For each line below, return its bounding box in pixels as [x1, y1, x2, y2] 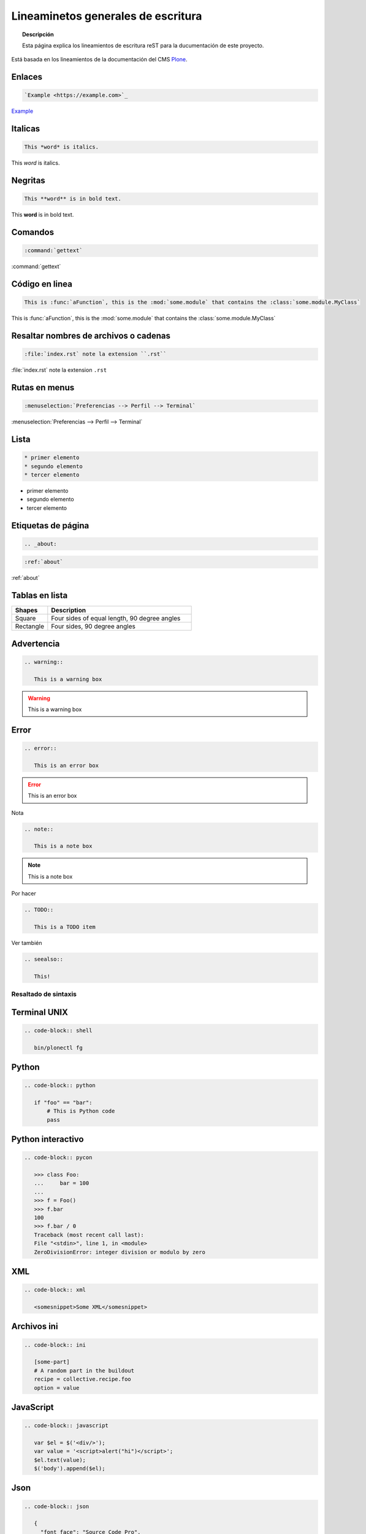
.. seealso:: [24, 955, 64, 963]
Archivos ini [11, 1321, 58, 1332]
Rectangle [15, 622, 45, 631]
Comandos [11, 227, 55, 237]
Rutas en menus [11, 382, 75, 393]
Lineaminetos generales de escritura [11, 9, 202, 23]
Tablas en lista [11, 590, 68, 601]
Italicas [11, 123, 40, 134]
